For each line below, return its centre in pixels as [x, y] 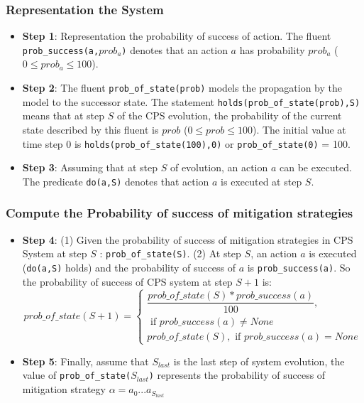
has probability [272, 49]
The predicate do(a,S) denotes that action [116, 181]
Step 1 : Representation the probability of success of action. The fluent [177, 36]
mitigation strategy [64, 389]
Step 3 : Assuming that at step [90, 167]
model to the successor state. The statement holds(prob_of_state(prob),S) [191, 101]
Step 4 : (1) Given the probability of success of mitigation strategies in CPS [188, 239]
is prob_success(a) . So [299, 267]
